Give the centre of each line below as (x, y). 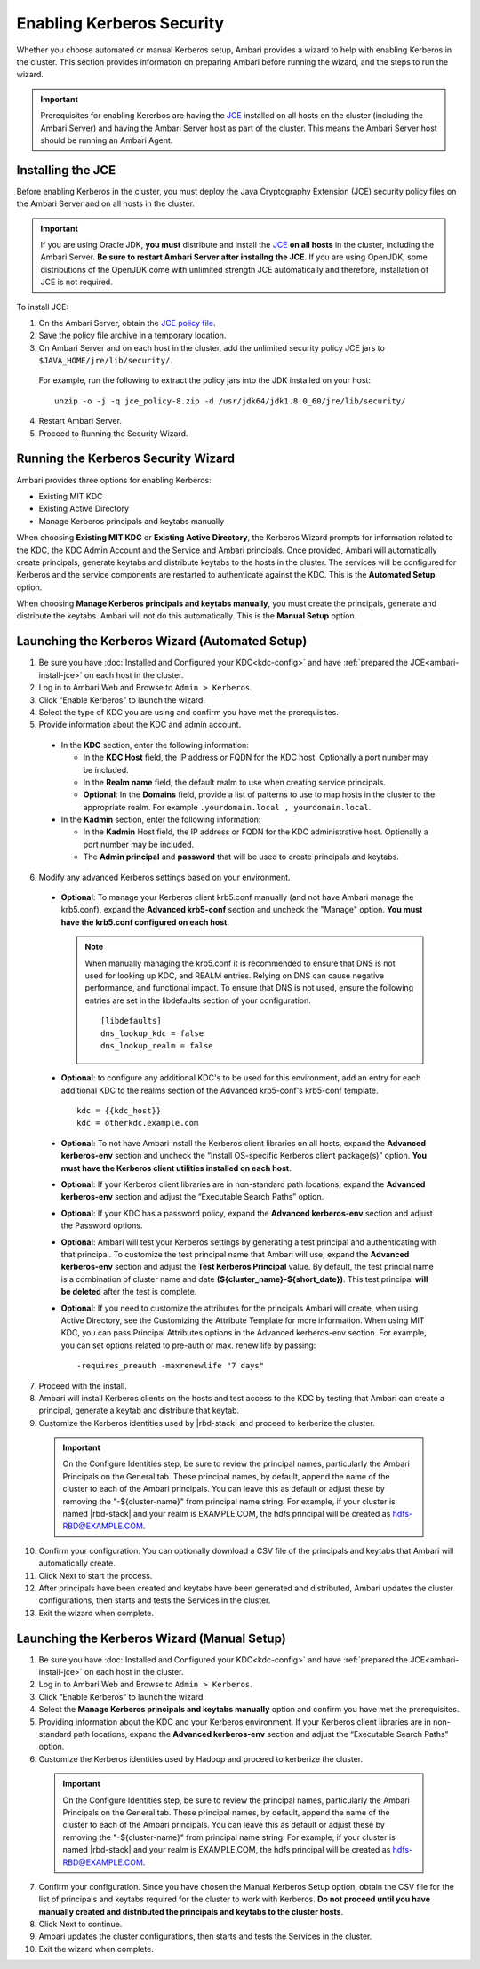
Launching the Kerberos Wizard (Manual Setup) (151, 1638)
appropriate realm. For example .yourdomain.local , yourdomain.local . (227, 807)
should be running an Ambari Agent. (107, 140)
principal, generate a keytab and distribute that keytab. (139, 1411)
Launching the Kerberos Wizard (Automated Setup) (162, 641)
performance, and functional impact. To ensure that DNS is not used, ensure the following (249, 988)
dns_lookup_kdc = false (152, 1033)
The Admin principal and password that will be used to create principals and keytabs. (241, 857)
